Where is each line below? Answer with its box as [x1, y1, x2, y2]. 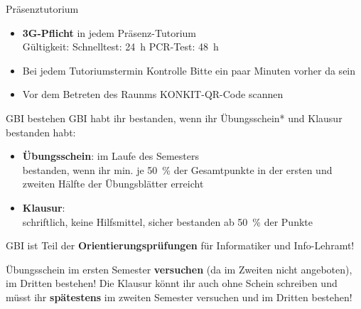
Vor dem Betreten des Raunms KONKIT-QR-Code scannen [22, 87, 284, 102]
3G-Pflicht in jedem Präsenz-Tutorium [22, 25, 196, 40]
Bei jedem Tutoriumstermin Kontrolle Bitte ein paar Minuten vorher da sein [22, 63, 356, 77]
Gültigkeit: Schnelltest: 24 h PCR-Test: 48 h [22, 39, 219, 54]
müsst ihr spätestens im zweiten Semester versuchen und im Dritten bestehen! [6, 289, 352, 304]
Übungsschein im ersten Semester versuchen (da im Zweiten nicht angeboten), [6, 261, 352, 276]
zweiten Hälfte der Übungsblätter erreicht [22, 176, 204, 191]
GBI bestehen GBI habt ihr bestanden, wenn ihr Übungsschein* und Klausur [6, 110, 343, 125]
